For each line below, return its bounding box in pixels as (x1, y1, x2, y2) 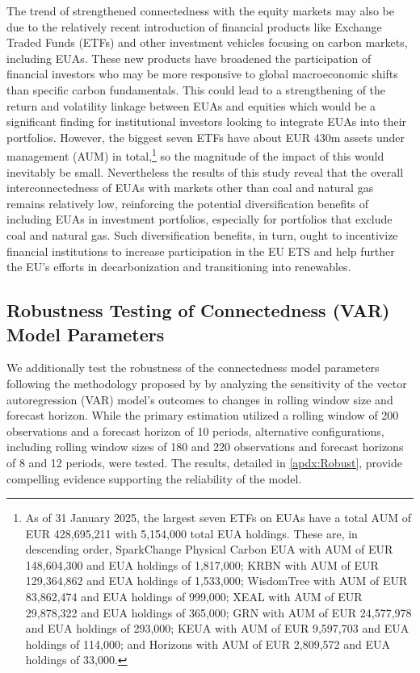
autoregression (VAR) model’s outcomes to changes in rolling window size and (6, 391, 393, 408)
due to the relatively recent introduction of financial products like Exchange (6, 18, 382, 35)
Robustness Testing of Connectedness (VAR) (6, 298, 390, 323)
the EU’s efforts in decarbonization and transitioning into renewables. (6, 258, 351, 275)
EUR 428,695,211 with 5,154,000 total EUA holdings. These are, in (25, 525, 358, 541)
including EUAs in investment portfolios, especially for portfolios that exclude (6, 211, 393, 228)
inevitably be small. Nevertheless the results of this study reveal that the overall (6, 163, 404, 180)
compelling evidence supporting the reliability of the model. (6, 470, 302, 487)
